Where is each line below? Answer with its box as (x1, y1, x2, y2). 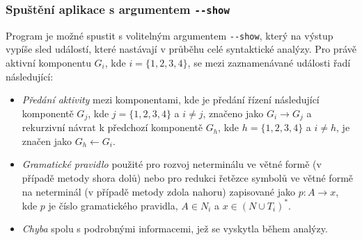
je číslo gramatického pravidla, (48, 198, 178, 212)
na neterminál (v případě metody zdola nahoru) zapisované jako (22, 184, 296, 198)
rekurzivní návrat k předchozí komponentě (22, 120, 203, 135)
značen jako (22, 133, 72, 148)
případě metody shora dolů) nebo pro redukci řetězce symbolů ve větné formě (22, 171, 354, 185)
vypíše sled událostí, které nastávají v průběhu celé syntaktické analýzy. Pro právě (6, 42, 356, 56)
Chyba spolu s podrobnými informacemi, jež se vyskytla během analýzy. (22, 221, 328, 236)
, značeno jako (203, 105, 264, 120)
